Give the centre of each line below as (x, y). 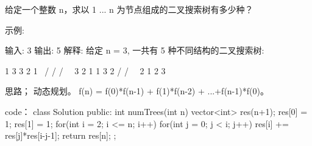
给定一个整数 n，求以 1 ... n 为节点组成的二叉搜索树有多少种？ (129, 9)
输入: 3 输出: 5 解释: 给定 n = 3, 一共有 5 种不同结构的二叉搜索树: (135, 50)
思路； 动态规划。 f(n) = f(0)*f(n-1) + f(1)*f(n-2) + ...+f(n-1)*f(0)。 (137, 91)
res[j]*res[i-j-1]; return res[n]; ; (61, 135)
